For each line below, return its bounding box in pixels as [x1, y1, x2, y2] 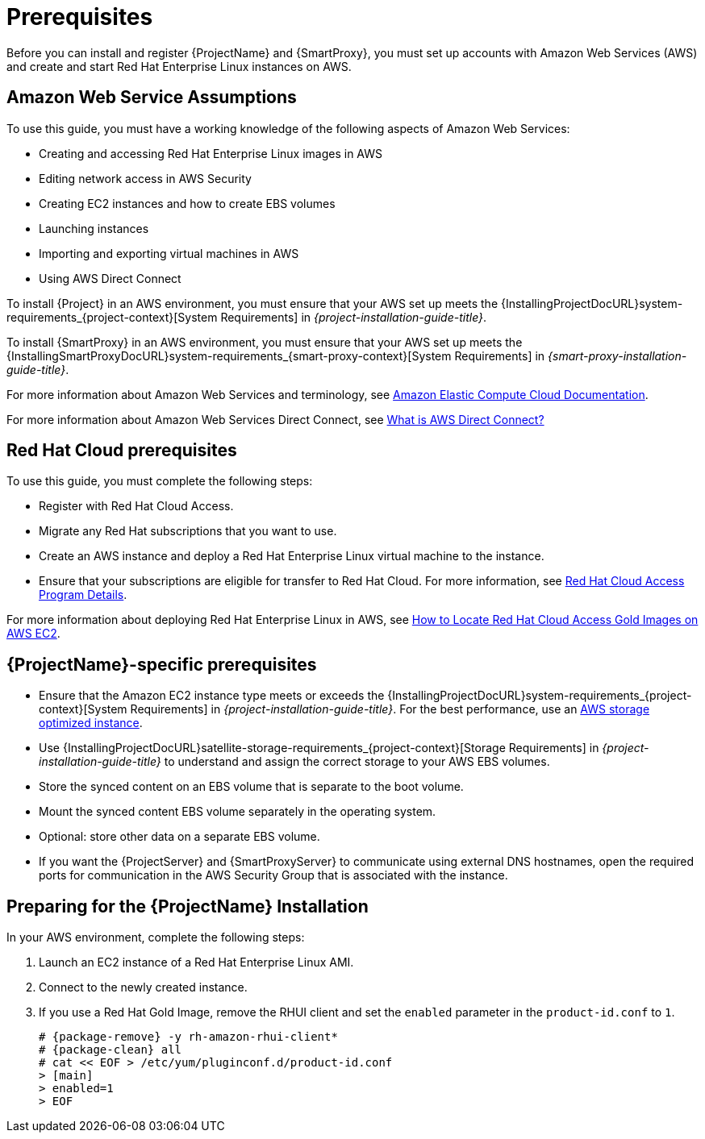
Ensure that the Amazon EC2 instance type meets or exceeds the [39, 688, 385, 703]
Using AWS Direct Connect [39, 271, 181, 285]
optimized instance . [39, 716, 143, 730]
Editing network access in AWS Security [39, 171, 252, 185]
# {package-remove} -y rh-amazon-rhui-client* [39, 1030, 338, 1044]
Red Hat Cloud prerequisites [6, 440, 237, 461]
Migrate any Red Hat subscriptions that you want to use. [39, 524, 337, 538]
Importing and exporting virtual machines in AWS [39, 246, 299, 260]
